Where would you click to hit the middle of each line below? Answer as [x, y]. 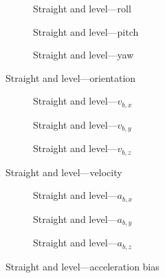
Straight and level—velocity [64, 172]
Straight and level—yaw [84, 55]
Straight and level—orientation [71, 77]
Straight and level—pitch [86, 31]
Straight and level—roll [82, 8]
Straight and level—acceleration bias [82, 266]
